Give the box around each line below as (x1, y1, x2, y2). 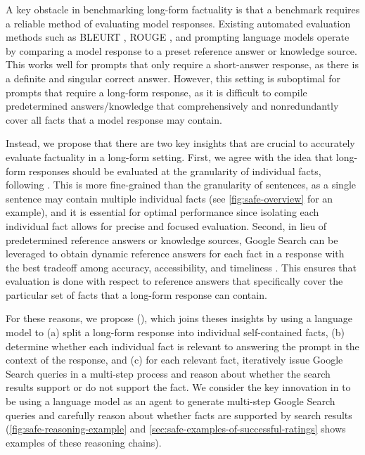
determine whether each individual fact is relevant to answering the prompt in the (6, 338, 359, 353)
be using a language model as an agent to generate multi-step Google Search (6, 394, 335, 409)
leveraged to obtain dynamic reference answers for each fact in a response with (6, 246, 345, 261)
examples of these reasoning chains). (6, 435, 162, 449)
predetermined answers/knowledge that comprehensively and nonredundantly (6, 98, 339, 113)
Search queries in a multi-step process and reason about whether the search (6, 366, 331, 380)
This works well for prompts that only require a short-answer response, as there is (6, 57, 359, 72)
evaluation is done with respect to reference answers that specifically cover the (6, 274, 343, 288)
